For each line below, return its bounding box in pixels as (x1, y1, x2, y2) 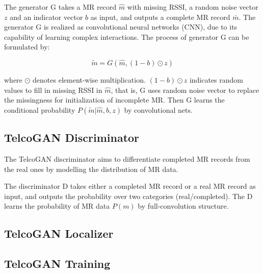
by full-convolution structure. (138, 201, 229, 211)
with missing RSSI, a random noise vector (127, 2, 258, 12)
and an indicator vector (10, 11, 83, 22)
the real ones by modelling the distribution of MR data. (4, 163, 178, 174)
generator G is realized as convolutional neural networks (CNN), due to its (4, 21, 238, 32)
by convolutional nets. (124, 104, 193, 115)
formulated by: (4, 41, 50, 52)
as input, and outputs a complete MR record (90, 11, 230, 22)
